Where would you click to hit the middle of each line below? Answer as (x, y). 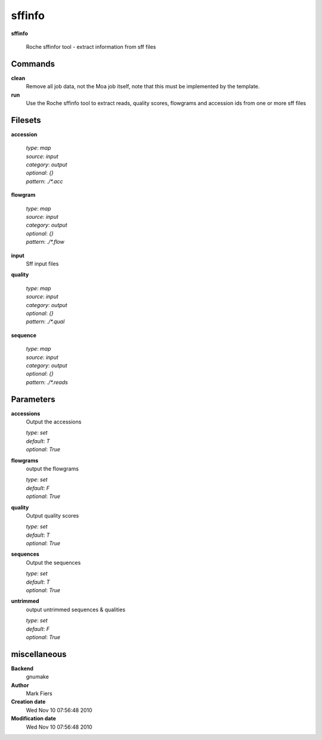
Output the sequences (53, 562)
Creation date (28, 702)
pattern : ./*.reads (47, 382)
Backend (22, 668)
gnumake (37, 677)
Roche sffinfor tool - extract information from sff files (91, 47)
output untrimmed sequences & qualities (76, 609)
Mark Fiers (39, 693)
